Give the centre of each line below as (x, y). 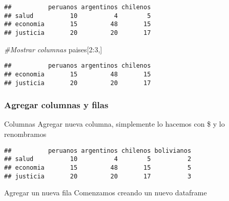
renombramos (25, 134)
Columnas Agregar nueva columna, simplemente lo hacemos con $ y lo (114, 124)
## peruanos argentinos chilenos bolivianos (98, 150)
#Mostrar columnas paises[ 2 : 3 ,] (53, 49)
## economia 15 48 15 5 (98, 167)
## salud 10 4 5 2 (98, 159)
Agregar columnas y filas (56, 105)
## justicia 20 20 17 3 (98, 176)
